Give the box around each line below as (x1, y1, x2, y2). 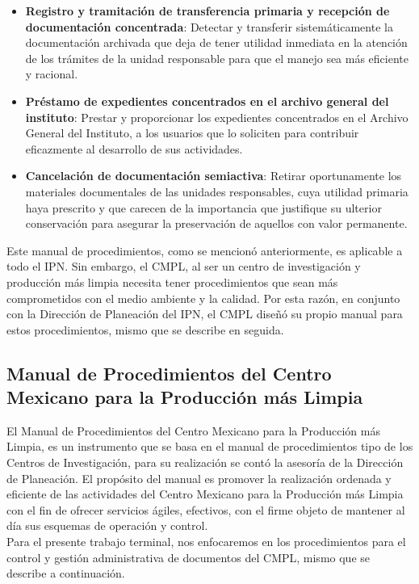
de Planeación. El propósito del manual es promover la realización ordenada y (6, 469, 392, 486)
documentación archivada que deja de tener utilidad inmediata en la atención (25, 34, 408, 51)
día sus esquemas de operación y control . (6, 517, 208, 534)
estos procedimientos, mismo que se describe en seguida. (6, 321, 284, 338)
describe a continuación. (6, 565, 125, 582)
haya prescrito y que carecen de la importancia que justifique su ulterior (25, 199, 382, 216)
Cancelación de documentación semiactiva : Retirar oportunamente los (25, 167, 402, 184)
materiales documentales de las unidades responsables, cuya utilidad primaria (25, 183, 409, 200)
